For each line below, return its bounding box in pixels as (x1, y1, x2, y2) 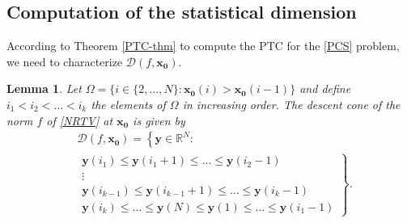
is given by (133, 111, 185, 128)
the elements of (91, 95, 166, 112)
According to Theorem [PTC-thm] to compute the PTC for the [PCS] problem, (6, 37, 400, 54)
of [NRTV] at (46, 111, 113, 128)
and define (299, 80, 351, 97)
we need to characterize (6, 53, 123, 69)
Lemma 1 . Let (6, 80, 82, 97)
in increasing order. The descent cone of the (182, 95, 401, 112)
